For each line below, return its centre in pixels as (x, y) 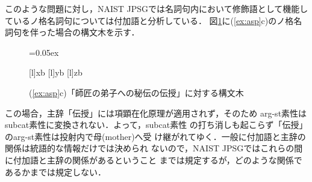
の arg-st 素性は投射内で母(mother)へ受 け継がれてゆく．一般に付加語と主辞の (155, 136)
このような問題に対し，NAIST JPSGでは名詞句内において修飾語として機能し (157, 8)
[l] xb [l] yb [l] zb (56, 72)
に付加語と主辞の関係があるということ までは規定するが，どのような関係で (154, 159)
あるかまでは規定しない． (55, 171)
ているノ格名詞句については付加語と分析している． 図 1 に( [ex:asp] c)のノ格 (149, 20)
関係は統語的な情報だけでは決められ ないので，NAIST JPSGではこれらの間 (154, 148)
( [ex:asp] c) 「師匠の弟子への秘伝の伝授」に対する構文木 (136, 92)
